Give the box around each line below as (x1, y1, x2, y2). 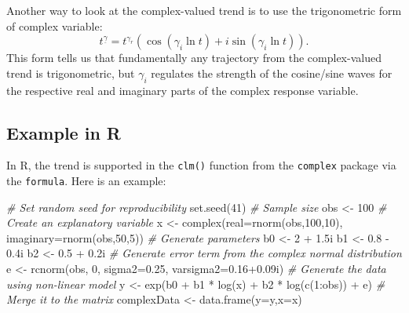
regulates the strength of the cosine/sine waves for (151, 64, 393, 81)
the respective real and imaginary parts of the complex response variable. (6, 82, 359, 98)
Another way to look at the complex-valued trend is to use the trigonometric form (6, 2, 402, 18)
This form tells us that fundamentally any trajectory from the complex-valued (6, 49, 382, 66)
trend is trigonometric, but (6, 64, 135, 81)
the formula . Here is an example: (6, 173, 166, 189)
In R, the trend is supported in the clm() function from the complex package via (6, 157, 396, 173)
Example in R (6, 120, 121, 144)
